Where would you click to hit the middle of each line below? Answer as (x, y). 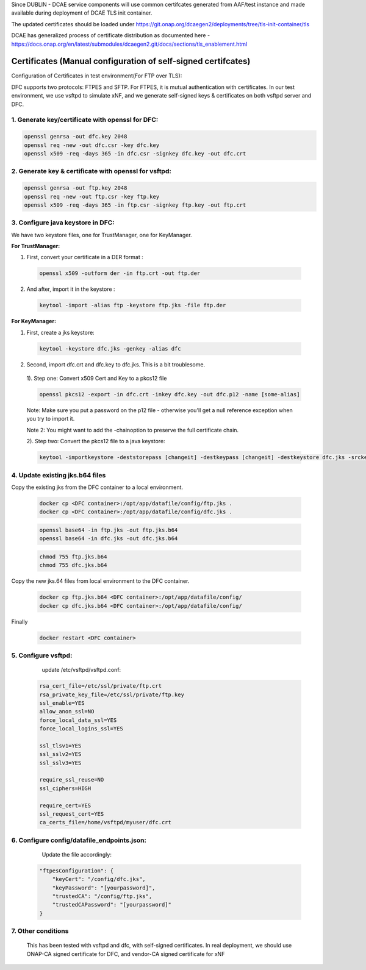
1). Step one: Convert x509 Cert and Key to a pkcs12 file (97, 379)
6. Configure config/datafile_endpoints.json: (79, 840)
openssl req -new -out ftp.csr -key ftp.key (92, 196)
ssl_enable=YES (62, 703)
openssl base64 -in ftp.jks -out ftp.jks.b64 (109, 530)
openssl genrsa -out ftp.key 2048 (76, 188)
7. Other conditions (40, 931)
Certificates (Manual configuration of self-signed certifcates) (131, 61)
